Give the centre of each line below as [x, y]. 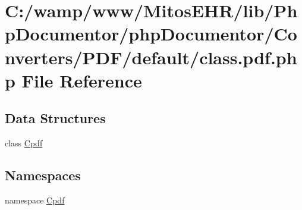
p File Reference [73, 80]
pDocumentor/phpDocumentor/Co [151, 34]
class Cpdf [24, 143]
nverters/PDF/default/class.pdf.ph [151, 57]
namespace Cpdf [35, 200]
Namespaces [43, 175]
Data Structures [55, 118]
